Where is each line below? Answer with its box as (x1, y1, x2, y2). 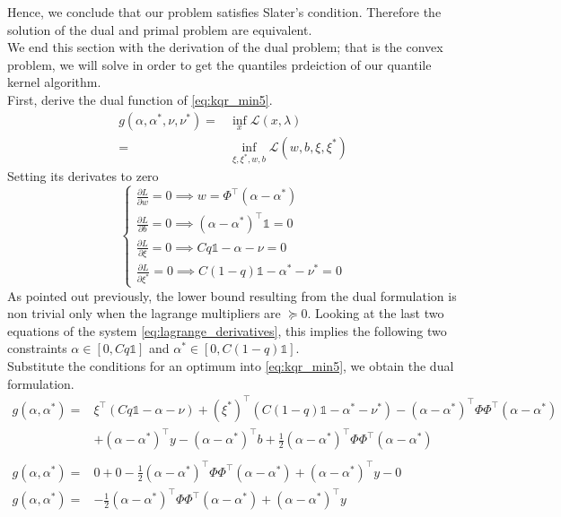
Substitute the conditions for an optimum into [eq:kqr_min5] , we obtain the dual (7, 356, 454, 375)
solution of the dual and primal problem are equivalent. (7, 20, 312, 39)
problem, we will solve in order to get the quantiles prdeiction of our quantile (7, 55, 432, 73)
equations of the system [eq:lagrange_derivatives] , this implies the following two (7, 321, 447, 340)
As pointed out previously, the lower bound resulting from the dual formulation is (7, 286, 457, 305)
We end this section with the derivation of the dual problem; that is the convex (7, 38, 443, 56)
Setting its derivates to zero (7, 166, 159, 185)
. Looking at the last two (307, 304, 444, 323)
